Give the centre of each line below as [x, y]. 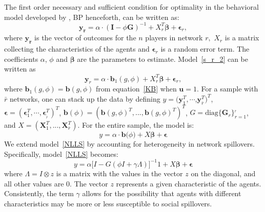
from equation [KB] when [136, 89]
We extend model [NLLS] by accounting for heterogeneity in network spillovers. [129, 144]
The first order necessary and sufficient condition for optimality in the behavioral [131, 7]
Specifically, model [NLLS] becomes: [61, 154]
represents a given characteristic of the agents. [189, 183]
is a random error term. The [205, 49]
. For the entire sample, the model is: [136, 125]
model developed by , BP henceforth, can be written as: [92, 17]
